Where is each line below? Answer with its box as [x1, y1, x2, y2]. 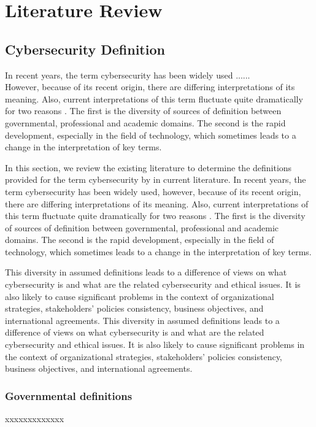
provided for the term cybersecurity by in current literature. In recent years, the [5, 173, 306, 186]
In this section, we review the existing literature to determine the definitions [5, 161, 292, 174]
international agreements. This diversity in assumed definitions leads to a [5, 314, 280, 326]
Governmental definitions [5, 388, 133, 403]
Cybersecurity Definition [5, 39, 165, 58]
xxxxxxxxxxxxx [5, 412, 64, 425]
